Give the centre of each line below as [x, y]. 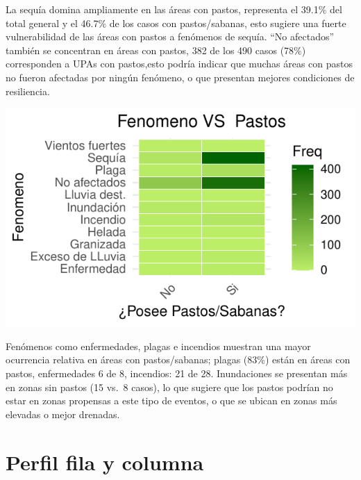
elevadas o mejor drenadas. [63, 414]
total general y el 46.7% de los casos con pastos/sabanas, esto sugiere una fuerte [176, 23]
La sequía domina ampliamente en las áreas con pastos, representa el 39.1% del [174, 9]
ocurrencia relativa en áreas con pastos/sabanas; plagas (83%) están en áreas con [178, 359]
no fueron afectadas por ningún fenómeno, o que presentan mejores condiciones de [180, 77]
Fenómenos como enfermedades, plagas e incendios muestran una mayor [158, 346]
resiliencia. [28, 91]
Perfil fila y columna [105, 462]
